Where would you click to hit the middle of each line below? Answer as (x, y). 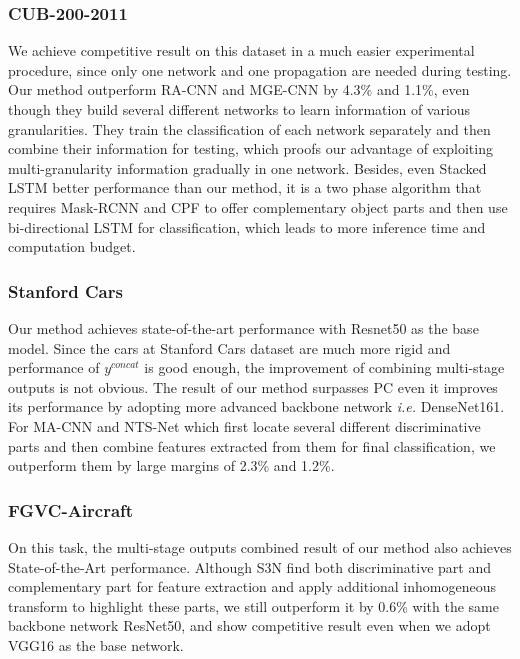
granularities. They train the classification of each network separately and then (249, 128)
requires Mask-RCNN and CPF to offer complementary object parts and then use (258, 206)
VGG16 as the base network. (96, 644)
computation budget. (72, 246)
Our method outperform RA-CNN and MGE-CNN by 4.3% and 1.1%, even (239, 89)
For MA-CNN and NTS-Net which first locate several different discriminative (244, 425)
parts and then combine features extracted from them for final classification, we (252, 445)
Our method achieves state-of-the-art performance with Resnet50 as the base (243, 327)
